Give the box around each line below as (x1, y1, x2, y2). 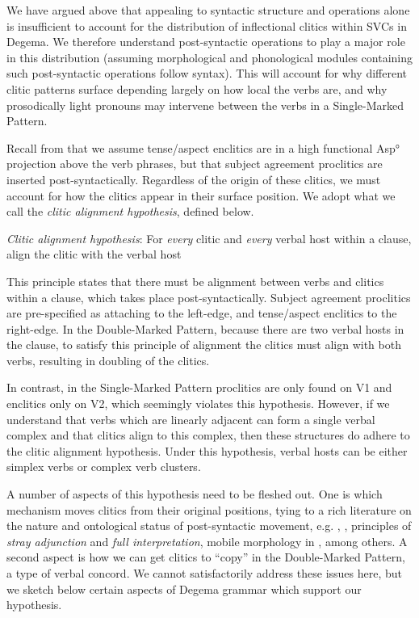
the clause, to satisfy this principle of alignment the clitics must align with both (6, 336, 401, 353)
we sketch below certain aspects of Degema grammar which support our (6, 580, 362, 597)
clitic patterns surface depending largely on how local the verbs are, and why (6, 80, 388, 97)
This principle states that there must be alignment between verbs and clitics (6, 272, 384, 289)
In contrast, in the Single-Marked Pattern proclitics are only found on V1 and (6, 379, 392, 396)
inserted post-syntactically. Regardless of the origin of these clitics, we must (6, 170, 381, 187)
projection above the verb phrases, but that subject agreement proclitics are (6, 155, 383, 172)
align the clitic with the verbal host (6, 246, 182, 263)
